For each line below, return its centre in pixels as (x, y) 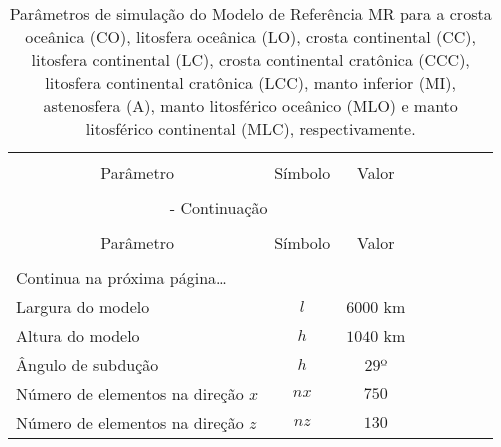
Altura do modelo (78, 335)
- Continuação (218, 207)
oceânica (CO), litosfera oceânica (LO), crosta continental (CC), (251, 36)
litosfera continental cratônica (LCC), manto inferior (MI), (251, 82)
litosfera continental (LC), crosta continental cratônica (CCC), (250, 59)
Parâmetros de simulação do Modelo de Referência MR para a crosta (250, 13)
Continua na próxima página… (121, 277)
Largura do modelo (83, 306)
